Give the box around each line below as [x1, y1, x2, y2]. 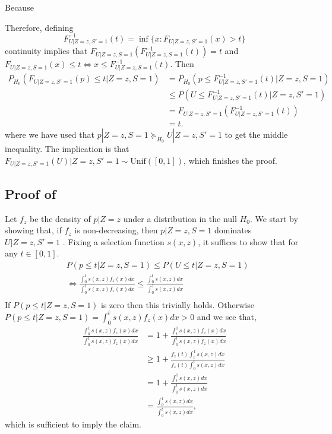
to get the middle [225, 128, 288, 141]
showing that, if [5, 224, 62, 236]
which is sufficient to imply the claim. [5, 418, 141, 430]
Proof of [5, 184, 56, 202]
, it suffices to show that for [198, 235, 299, 248]
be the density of [29, 212, 91, 224]
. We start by [249, 212, 298, 224]
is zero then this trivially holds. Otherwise [101, 298, 254, 311]
